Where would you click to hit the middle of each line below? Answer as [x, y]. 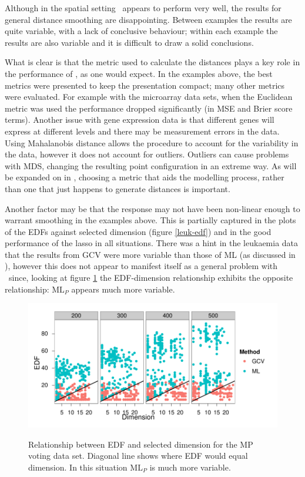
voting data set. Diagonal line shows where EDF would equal [138, 456]
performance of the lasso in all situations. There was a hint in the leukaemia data [152, 243]
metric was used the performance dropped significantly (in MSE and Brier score [149, 108]
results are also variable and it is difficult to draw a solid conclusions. [129, 42]
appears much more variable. [123, 289]
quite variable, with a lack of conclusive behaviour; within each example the [141, 31]
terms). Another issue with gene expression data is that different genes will [140, 120]
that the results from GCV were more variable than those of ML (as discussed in [150, 254]
